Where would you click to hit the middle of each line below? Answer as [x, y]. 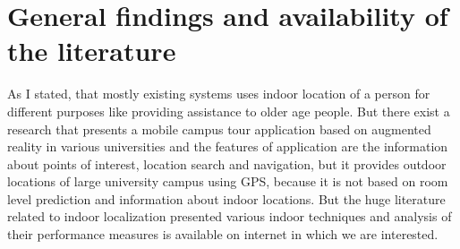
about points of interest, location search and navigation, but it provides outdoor [227, 163]
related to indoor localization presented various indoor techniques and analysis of [230, 216]
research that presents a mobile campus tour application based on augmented [219, 129]
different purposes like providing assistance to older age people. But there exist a [229, 111]
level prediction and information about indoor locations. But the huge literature [226, 198]
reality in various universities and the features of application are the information [228, 146]
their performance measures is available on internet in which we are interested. [223, 234]
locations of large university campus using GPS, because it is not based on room [228, 181]
